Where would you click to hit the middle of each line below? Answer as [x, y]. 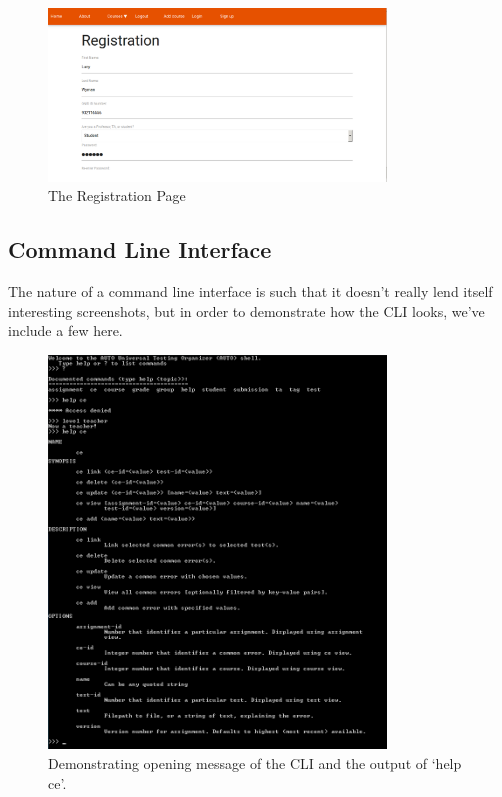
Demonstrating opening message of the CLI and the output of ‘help [255, 762]
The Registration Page [117, 195]
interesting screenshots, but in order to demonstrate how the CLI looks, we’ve [246, 310]
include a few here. [65, 330]
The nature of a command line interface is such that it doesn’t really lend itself [250, 291]
